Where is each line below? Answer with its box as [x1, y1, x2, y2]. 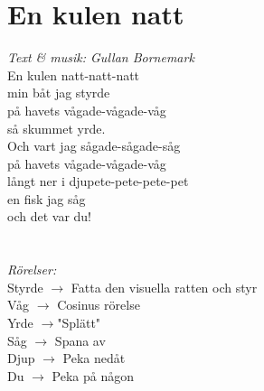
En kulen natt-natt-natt [7, 65, 140, 84]
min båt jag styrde [7, 83, 110, 102]
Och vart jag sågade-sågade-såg [7, 136, 181, 155]
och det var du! [7, 207, 91, 226]
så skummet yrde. [7, 118, 106, 137]
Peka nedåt [62, 349, 126, 368]
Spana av [54, 330, 106, 349]
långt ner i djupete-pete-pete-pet [7, 172, 189, 191]
